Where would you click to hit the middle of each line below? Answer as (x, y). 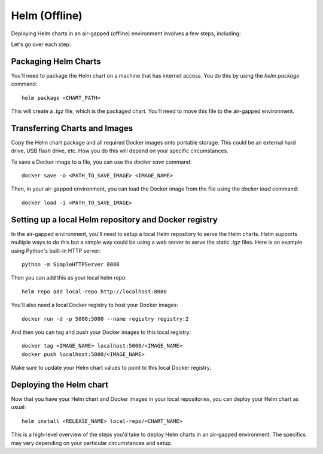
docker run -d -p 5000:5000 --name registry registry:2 (105, 319)
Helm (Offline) (47, 16)
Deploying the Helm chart (60, 384)
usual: (19, 407)
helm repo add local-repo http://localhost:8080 (94, 292)
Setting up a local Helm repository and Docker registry (114, 220)
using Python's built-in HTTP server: (56, 250)
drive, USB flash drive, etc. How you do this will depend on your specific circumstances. (120, 151)
